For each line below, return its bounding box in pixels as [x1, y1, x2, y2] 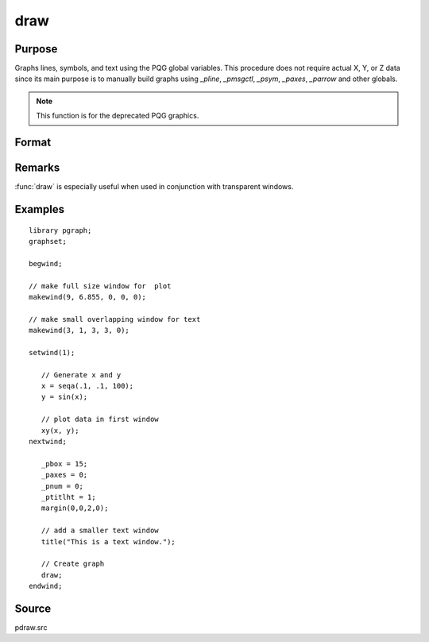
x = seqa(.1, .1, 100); [41, 381, 134, 391]
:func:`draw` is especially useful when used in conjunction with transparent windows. [14, 182, 294, 191]
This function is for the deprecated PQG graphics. [36, 111, 199, 121]
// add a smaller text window [41, 526, 159, 536]
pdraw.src [14, 622, 48, 632]
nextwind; [29, 437, 67, 446]
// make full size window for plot [29, 281, 172, 290]
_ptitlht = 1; [41, 493, 96, 501]
